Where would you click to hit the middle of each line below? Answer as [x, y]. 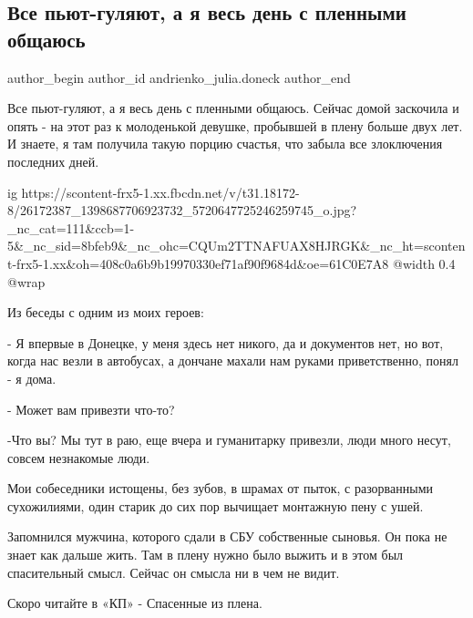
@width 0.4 [424, 263]
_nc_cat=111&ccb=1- [71, 227]
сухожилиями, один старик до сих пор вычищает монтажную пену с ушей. [216, 505]
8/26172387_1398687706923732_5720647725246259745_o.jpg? [182, 210]
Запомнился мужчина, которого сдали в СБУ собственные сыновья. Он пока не [227, 536]
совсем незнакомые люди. [79, 457]
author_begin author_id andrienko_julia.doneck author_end [179, 77]
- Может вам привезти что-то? [91, 409]
